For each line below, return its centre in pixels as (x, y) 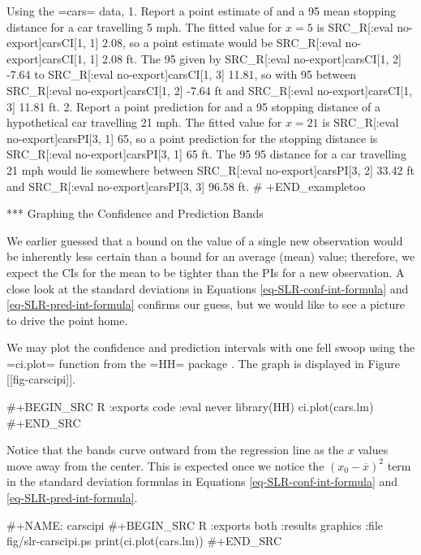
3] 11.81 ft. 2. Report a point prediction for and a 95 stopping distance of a (193, 106)
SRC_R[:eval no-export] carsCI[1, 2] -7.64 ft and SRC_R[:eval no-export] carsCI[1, (210, 90)
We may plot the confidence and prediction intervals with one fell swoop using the (211, 347)
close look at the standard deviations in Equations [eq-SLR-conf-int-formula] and (208, 288)
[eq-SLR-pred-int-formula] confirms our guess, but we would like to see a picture (206, 304)
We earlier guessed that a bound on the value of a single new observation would (205, 240)
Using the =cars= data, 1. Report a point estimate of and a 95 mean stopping (202, 11)
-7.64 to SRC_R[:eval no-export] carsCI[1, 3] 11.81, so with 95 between (182, 74)
